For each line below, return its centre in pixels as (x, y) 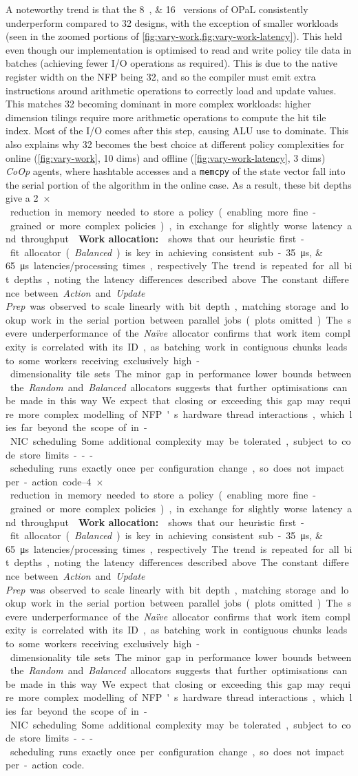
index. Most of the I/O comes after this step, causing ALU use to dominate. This (177, 130)
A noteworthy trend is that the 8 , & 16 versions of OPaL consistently (157, 9)
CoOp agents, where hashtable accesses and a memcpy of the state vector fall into (176, 171)
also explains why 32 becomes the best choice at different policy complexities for (175, 144)
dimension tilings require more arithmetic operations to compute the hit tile (166, 117)
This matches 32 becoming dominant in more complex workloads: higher (158, 104)
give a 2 (22, 198)
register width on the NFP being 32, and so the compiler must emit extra (161, 76)
